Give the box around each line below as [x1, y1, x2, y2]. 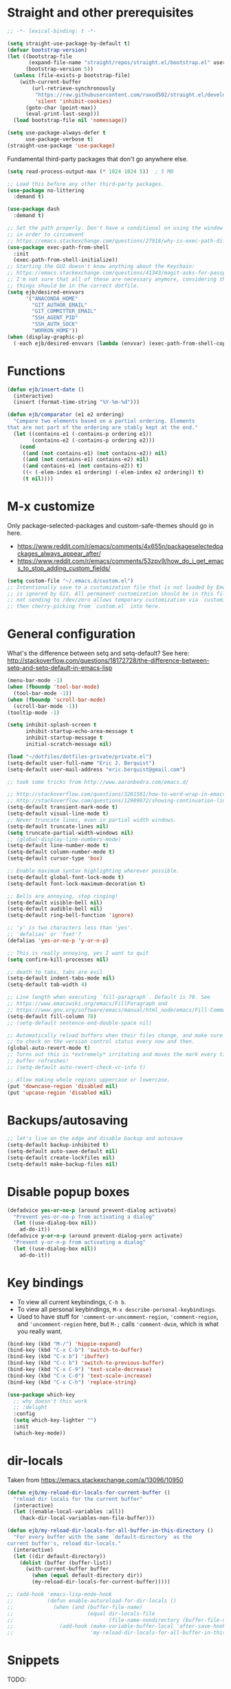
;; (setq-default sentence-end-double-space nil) [7, 1019, 153, 1026]
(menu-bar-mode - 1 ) [7, 677, 63, 684]
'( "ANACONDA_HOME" [25, 295, 78, 302]
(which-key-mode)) [13, 1429, 67, 1437]
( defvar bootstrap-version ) [7, 46, 88, 53]
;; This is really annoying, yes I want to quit [7, 949, 149, 956]
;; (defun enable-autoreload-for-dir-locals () [7, 1597, 177, 1604]
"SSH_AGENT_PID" [32, 314, 78, 321]
